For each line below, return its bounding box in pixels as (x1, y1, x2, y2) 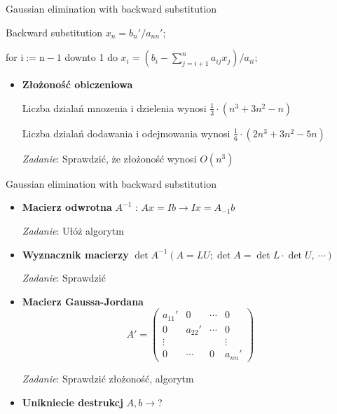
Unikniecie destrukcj (22, 394, 123, 409)
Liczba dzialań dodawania (22, 125, 133, 140)
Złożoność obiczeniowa (22, 77, 133, 92)
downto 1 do (64, 50, 118, 64)
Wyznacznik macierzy (22, 247, 129, 261)
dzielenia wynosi (137, 100, 207, 115)
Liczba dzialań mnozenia (22, 100, 128, 115)
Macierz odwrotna (22, 200, 112, 214)
